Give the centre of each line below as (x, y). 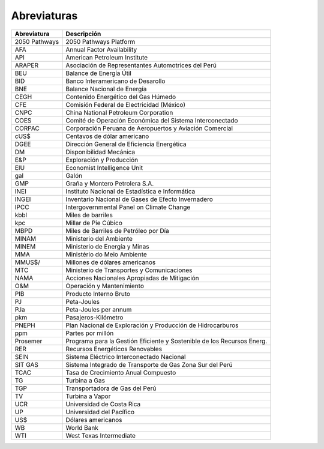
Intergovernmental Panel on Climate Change (128, 207)
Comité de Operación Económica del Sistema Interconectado (152, 120)
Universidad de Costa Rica (103, 404)
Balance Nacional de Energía (106, 89)
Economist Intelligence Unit (104, 167)
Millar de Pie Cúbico (94, 223)
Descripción (83, 34)
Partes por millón (90, 333)
